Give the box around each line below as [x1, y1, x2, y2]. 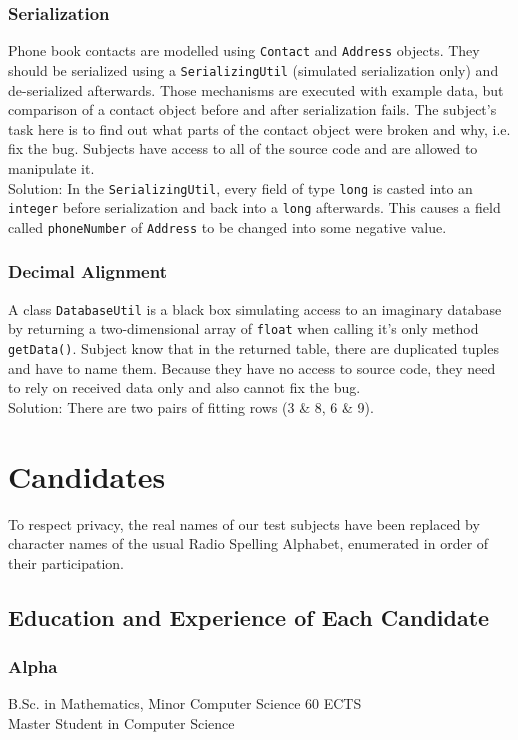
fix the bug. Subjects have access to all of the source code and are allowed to [8, 138, 478, 159]
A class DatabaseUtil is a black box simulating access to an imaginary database [8, 298, 502, 319]
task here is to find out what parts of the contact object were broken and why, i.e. [8, 118, 511, 139]
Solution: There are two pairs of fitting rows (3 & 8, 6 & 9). [8, 396, 374, 417]
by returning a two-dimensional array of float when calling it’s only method [8, 318, 479, 339]
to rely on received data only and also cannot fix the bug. [8, 377, 361, 398]
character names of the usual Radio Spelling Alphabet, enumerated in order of [8, 533, 489, 554]
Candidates [8, 455, 166, 496]
